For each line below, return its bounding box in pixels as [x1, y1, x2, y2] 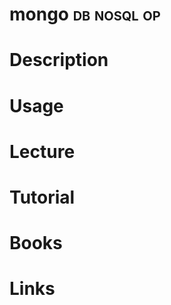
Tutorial [9, 186, 76, 208]
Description [9, 49, 109, 72]
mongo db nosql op [9, 3, 161, 26]
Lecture [9, 140, 76, 163]
